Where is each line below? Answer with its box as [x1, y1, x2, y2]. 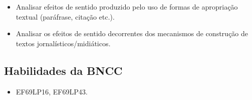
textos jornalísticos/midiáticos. [16, 38, 111, 48]
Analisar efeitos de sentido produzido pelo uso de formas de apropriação [16, 2, 238, 12]
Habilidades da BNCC [4, 62, 123, 78]
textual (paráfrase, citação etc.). [16, 11, 115, 22]
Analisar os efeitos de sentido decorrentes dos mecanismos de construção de [16, 28, 248, 39]
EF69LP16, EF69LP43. [16, 86, 88, 96]
